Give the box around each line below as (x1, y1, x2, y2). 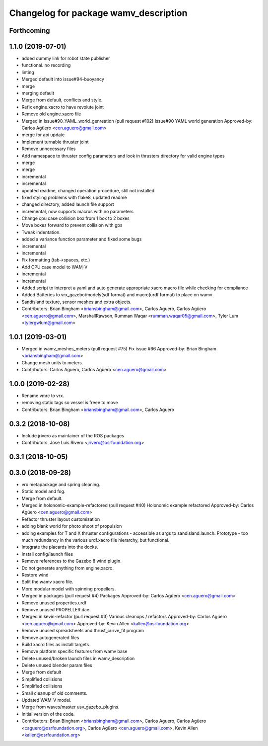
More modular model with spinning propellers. (21, 585, 116, 591)
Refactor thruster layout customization (21, 516, 100, 522)
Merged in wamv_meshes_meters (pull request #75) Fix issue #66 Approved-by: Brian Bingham (21, 345, 217, 351)
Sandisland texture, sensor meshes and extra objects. (21, 299, 132, 305)
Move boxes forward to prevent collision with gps (21, 222, 123, 228)
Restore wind (21, 572, 49, 578)
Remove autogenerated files (21, 634, 79, 641)
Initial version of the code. (21, 711, 75, 717)
